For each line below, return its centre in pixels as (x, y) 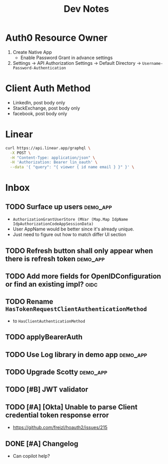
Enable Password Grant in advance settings (67, 58)
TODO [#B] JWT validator (47, 390)
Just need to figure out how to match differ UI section (70, 235)
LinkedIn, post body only (39, 102)
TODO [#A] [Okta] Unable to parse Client (71, 407)
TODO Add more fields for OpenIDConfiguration (83, 276)
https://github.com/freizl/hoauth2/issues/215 (60, 427)
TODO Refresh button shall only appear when (79, 251)
